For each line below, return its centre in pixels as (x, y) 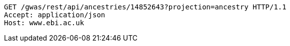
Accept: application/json (55, 15)
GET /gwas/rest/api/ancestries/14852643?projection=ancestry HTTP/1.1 (145, 7)
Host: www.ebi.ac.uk (44, 23)
